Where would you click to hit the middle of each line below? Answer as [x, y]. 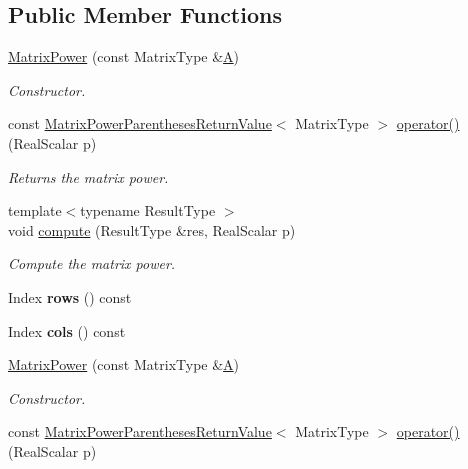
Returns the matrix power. [88, 176]
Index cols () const [67, 330]
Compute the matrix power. [92, 263]
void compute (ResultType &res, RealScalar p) [152, 229]
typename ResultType [148, 210]
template [35, 210]
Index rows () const [70, 296]
